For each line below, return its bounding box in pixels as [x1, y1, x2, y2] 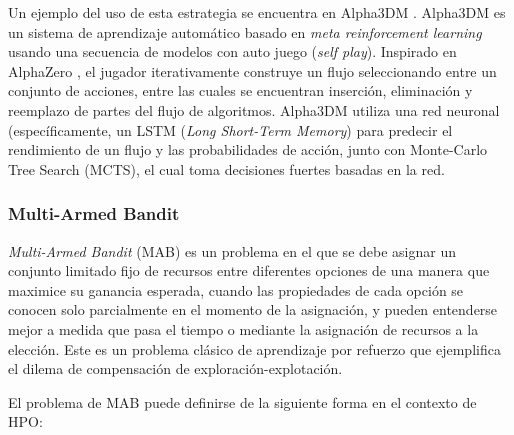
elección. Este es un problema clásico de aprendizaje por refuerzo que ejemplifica [8, 338, 501, 359]
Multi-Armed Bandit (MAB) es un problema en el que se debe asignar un [8, 240, 456, 261]
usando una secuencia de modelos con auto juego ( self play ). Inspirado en [8, 41, 457, 62]
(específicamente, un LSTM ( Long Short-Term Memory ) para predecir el [8, 119, 453, 140]
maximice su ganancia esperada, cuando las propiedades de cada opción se [8, 279, 464, 300]
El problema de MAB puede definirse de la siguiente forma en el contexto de [8, 391, 477, 412]
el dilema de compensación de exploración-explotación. [8, 358, 343, 379]
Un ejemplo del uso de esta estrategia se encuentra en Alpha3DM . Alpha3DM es [8, 2, 506, 22]
